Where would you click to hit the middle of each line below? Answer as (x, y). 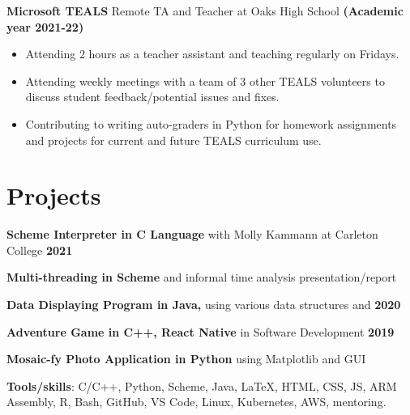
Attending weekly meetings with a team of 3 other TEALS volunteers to (205, 80)
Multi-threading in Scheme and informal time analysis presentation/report (202, 277)
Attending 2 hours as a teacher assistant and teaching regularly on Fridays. (212, 54)
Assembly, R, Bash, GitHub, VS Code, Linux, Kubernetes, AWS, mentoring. (196, 402)
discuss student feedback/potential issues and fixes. (152, 97)
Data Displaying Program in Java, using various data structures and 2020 (204, 305)
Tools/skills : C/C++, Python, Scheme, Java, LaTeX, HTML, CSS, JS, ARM (202, 385)
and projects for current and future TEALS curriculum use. (173, 140)
